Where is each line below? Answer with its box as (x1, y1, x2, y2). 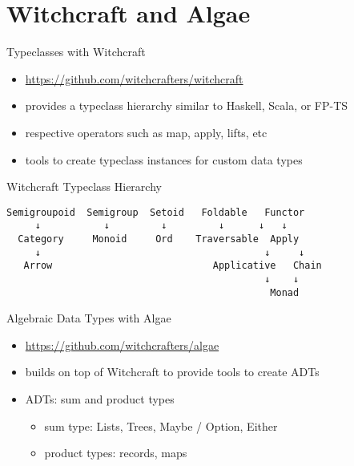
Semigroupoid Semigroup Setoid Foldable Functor (6, 206, 305, 218)
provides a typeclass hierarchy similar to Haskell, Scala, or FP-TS (25, 97, 348, 114)
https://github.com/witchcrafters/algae (25, 336, 219, 353)
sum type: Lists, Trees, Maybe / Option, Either (44, 417, 278, 434)
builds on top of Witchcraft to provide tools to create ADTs (25, 363, 320, 380)
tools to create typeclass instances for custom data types (25, 151, 303, 168)
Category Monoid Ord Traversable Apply (18, 233, 300, 245)
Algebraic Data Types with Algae (6, 310, 171, 326)
